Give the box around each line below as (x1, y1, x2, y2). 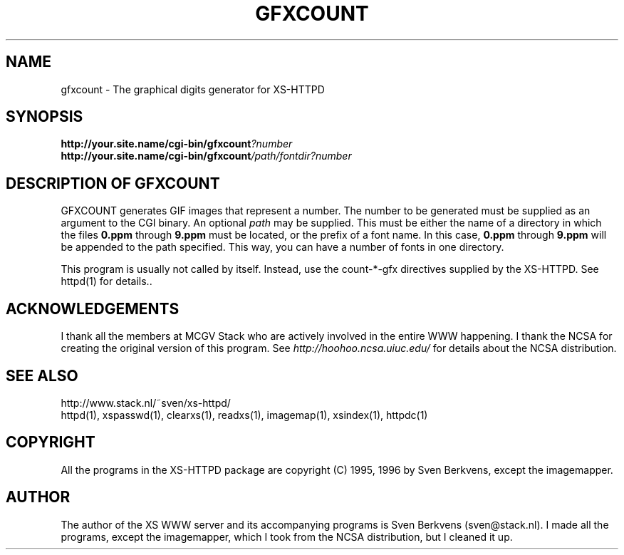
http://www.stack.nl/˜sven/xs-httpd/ (61, 396, 231, 409)
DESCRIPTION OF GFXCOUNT (6, 174, 220, 192)
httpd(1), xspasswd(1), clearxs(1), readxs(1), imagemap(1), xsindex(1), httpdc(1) (61, 408, 428, 421)
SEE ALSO (6, 366, 78, 385)
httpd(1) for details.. (61, 275, 152, 288)
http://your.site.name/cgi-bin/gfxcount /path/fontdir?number (61, 150, 352, 162)
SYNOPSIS (6, 108, 83, 126)
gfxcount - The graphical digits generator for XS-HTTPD (61, 83, 325, 95)
